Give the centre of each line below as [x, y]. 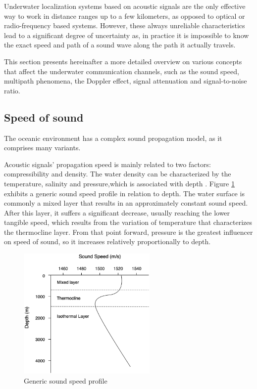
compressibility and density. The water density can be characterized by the [118, 174]
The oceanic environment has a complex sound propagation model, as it [113, 138]
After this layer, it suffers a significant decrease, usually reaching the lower [117, 212]
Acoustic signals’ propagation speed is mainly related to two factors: [107, 164]
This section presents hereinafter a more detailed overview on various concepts [123, 61]
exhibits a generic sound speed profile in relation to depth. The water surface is [124, 193]
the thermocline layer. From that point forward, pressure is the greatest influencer [128, 232]
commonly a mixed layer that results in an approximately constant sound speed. [126, 203]
